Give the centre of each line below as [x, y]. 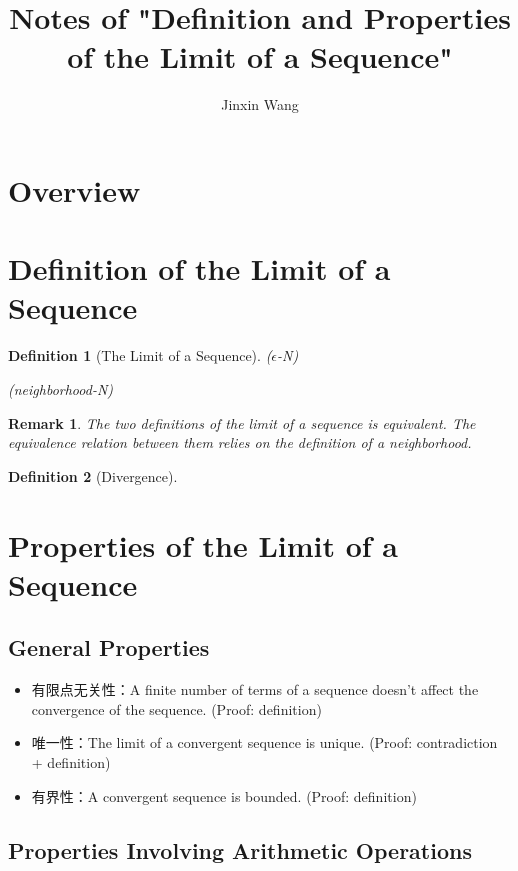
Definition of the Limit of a [199, 268]
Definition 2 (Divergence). [93, 475]
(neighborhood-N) [61, 389]
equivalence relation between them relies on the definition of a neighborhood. [240, 442]
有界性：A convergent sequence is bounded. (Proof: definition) [224, 795]
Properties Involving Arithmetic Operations [240, 849]
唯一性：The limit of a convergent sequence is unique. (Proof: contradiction [264, 742]
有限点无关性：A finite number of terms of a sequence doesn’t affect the [255, 689]
